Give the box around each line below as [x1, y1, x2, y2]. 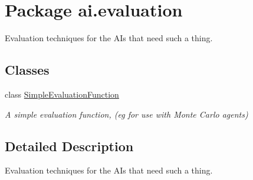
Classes [5, 61, 50, 79]
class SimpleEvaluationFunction [5, 88, 119, 100]
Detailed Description [5, 136, 134, 155]
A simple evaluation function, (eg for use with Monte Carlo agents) [5, 108, 248, 120]
